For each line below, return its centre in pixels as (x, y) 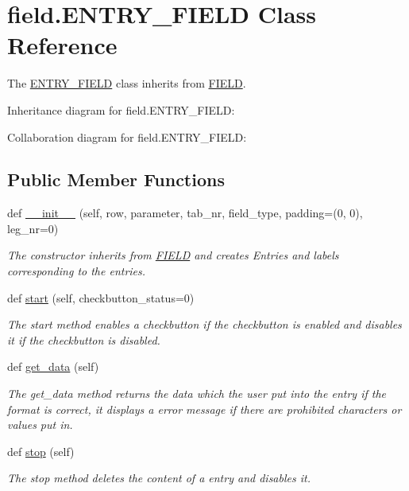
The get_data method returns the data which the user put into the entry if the (197, 394)
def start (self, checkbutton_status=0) (101, 297)
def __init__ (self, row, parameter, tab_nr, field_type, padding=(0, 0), (185, 213)
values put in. (40, 425)
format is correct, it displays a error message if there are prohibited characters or (204, 409)
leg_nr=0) (33, 228)
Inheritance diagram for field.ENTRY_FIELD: (121, 109)
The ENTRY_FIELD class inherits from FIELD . (127, 83)
